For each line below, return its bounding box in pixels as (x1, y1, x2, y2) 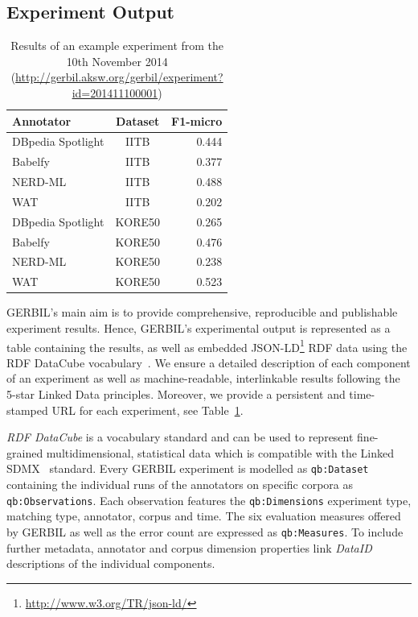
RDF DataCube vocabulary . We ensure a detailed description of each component (6, 354, 411, 371)
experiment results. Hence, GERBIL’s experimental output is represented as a (6, 320, 391, 337)
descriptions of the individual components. (6, 555, 215, 572)
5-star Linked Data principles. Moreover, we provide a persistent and (6, 386, 346, 403)
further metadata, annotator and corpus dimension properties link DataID (6, 539, 372, 556)
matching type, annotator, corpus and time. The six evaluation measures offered (6, 507, 401, 524)
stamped (6, 401, 48, 418)
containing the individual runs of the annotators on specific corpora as (6, 476, 354, 493)
